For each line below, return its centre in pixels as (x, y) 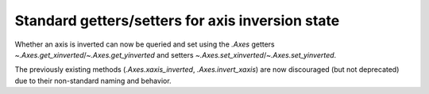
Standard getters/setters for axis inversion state (177, 21)
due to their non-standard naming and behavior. (93, 81)
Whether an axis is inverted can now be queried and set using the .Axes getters (145, 44)
